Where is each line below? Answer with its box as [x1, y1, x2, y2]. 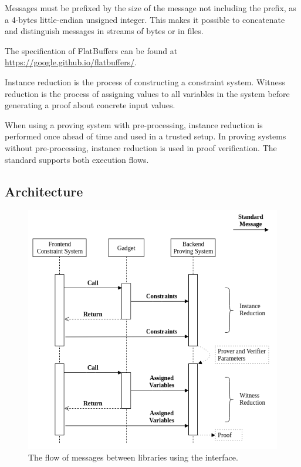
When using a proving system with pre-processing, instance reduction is [5, 118, 263, 131]
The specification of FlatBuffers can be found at [5, 44, 178, 56]
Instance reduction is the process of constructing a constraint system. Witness [5, 75, 285, 88]
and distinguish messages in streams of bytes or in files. [5, 25, 204, 37]
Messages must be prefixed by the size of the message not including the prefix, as [5, 2, 296, 14]
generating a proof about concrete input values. [5, 99, 175, 111]
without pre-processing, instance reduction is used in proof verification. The [5, 141, 277, 154]
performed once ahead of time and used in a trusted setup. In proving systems [5, 130, 286, 142]
